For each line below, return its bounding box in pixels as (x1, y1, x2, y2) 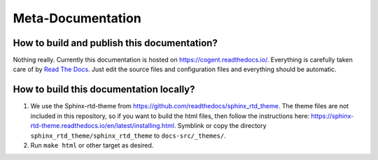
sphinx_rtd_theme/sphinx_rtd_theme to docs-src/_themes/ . (30, 131, 227, 140)
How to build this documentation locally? (13, 84, 195, 96)
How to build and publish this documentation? (13, 37, 218, 49)
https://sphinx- (311, 112, 354, 120)
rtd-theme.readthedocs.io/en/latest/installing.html (30, 122, 175, 130)
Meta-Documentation (13, 10, 141, 26)
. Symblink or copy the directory (174, 122, 267, 130)
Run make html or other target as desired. (30, 140, 154, 150)
